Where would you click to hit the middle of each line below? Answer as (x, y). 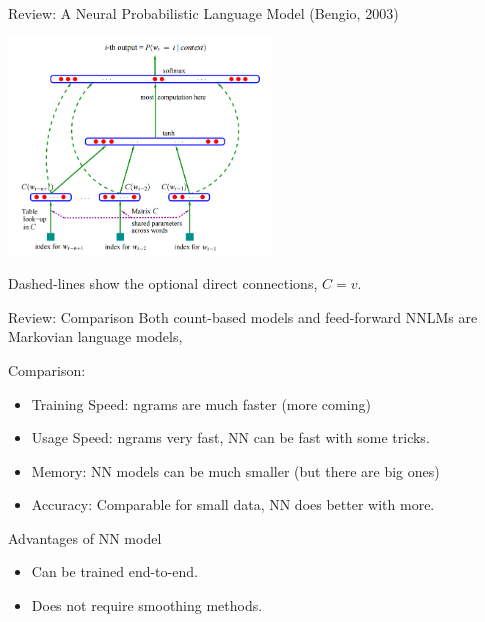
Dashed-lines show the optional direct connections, (163, 283)
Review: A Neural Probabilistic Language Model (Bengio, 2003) (203, 13)
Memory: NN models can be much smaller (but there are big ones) (235, 470)
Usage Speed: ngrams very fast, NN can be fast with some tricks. (230, 437)
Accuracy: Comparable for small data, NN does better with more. (233, 504)
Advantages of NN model (85, 537)
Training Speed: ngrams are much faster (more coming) (201, 403)
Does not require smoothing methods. (147, 605)
